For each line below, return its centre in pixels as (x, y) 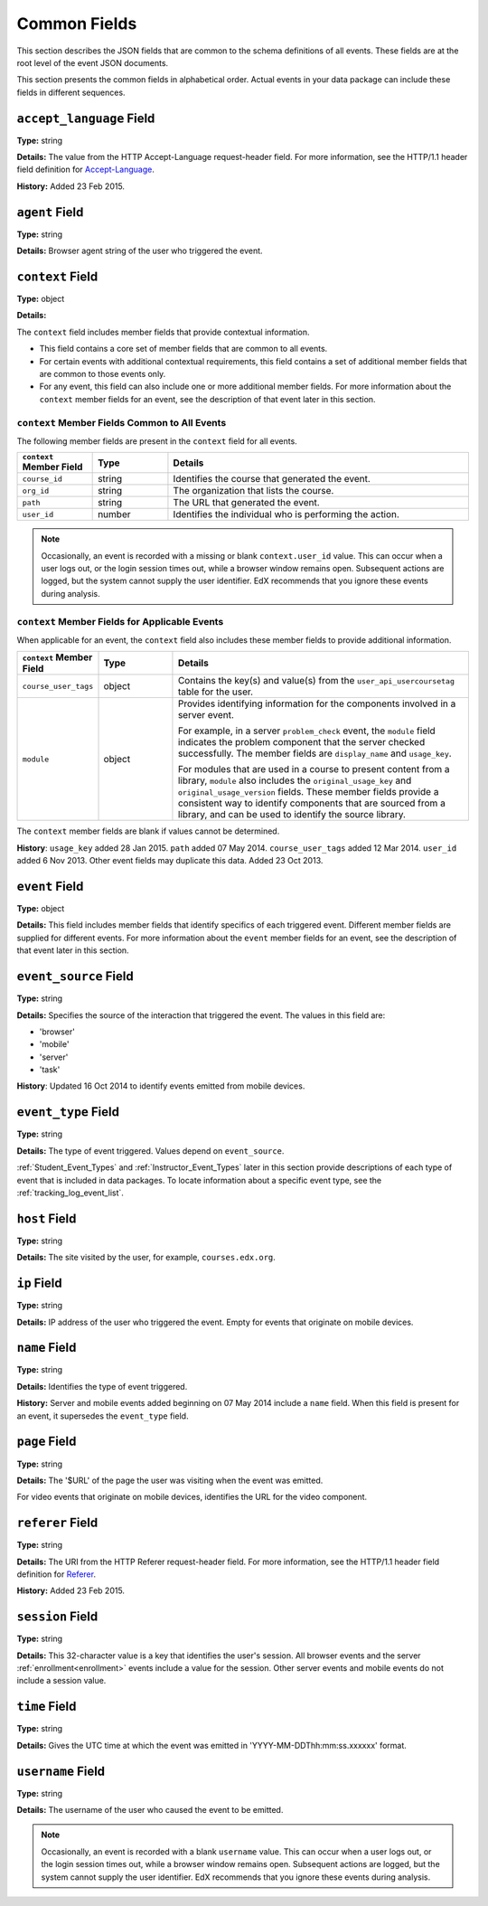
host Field (47, 1218)
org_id (36, 491)
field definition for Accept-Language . (86, 170)
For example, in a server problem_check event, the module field (306, 731)
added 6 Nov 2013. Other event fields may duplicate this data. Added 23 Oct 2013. (170, 861)
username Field (61, 1771)
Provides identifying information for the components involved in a (317, 703)
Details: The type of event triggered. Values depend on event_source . (150, 1151)
